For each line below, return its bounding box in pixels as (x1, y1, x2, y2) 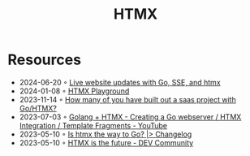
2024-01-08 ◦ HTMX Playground (19, 86, 130, 96)
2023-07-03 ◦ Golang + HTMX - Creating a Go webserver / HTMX (19, 111, 242, 122)
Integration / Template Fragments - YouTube (19, 120, 168, 130)
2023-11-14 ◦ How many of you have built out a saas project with (19, 94, 236, 104)
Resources (7, 50, 82, 69)
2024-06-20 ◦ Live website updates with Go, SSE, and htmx (19, 77, 221, 87)
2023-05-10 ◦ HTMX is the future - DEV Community (19, 137, 194, 147)
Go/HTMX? (19, 103, 58, 113)
